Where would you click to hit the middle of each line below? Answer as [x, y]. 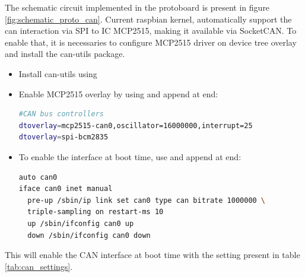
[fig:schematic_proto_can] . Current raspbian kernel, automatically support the [148, 19]
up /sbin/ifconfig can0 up [81, 223]
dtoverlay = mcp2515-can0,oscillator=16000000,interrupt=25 [136, 125]
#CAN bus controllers [61, 114]
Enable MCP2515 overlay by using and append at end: [118, 93]
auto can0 [38, 177]
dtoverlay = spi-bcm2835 [63, 137]
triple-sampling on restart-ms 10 [96, 212]
